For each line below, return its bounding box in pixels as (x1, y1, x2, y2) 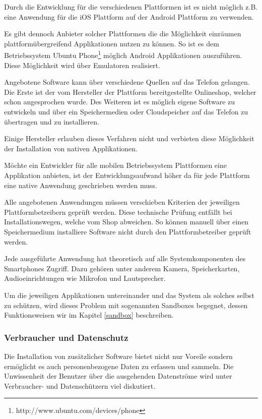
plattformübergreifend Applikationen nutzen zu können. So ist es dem (4, 38, 219, 48)
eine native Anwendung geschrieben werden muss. (4, 179, 158, 190)
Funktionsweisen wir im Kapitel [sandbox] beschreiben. (4, 310, 174, 320)
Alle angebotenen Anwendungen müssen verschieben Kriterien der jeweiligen (4, 197, 240, 207)
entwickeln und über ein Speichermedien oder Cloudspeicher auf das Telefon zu (4, 106, 248, 116)
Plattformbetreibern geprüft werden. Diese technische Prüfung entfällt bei (4, 206, 232, 217)
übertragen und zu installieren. (4, 116, 99, 127)
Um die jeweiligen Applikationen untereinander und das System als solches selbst (4, 289, 254, 300)
